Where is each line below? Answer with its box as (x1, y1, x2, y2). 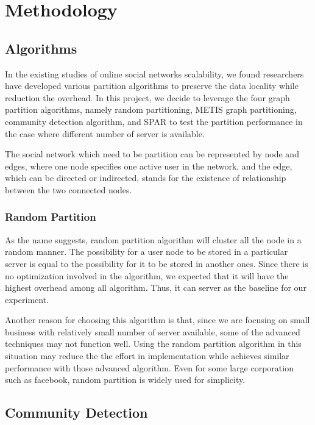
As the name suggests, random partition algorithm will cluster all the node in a (5, 233, 302, 246)
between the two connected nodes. (5, 183, 132, 196)
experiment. (5, 293, 49, 305)
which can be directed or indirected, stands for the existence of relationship (5, 171, 286, 184)
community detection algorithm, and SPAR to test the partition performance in (5, 115, 303, 127)
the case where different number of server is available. (5, 127, 205, 140)
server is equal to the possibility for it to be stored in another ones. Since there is (5, 257, 308, 270)
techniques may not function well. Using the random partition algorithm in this (5, 337, 302, 350)
